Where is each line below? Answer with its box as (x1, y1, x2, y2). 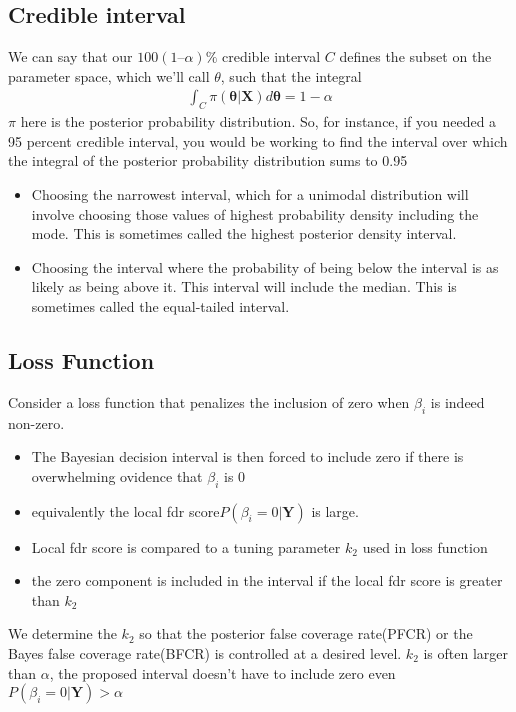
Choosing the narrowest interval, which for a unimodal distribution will (31, 184, 469, 204)
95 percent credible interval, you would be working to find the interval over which (8, 130, 508, 151)
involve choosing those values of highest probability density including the (31, 203, 479, 224)
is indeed (430, 391, 485, 412)
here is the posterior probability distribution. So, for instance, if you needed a (20, 111, 497, 132)
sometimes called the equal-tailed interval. (31, 295, 290, 316)
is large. (311, 500, 359, 521)
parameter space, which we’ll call (8, 65, 210, 86)
